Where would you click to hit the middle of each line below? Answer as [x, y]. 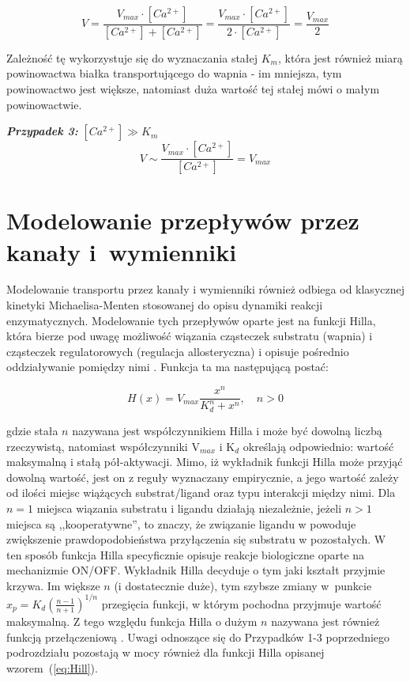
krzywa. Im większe [53, 585]
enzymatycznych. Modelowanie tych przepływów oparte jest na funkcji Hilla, [191, 320]
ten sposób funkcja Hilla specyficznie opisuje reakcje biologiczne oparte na [186, 554]
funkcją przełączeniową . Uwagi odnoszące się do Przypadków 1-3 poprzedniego [198, 637]
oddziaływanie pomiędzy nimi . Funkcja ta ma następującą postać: [167, 367]
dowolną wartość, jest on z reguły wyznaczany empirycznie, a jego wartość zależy [203, 477]
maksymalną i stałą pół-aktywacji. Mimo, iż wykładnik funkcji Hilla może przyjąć [205, 462]
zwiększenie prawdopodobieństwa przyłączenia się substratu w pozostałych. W [196, 539]
